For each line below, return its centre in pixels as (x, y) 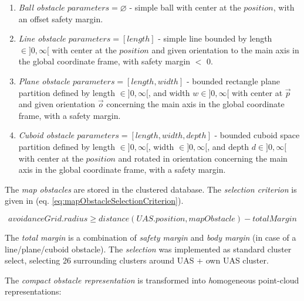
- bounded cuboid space (257, 135)
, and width (169, 92)
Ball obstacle (41, 7)
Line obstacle (42, 38)
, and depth (228, 146)
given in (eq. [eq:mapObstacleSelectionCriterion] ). (94, 201)
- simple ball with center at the (185, 7)
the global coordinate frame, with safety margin (104, 61)
